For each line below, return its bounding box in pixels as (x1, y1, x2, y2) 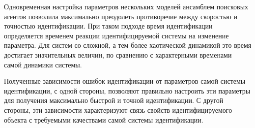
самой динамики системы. (4, 59, 82, 69)
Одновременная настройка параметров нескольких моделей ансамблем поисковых (4, 1, 249, 11)
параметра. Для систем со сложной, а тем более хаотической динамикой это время (4, 40, 252, 50)
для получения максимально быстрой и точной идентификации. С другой (4, 95, 224, 105)
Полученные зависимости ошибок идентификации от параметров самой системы (4, 76, 246, 86)
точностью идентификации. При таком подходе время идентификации (4, 21, 213, 31)
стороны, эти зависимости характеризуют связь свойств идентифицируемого (4, 104, 232, 115)
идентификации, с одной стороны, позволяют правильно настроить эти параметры (4, 85, 251, 96)
